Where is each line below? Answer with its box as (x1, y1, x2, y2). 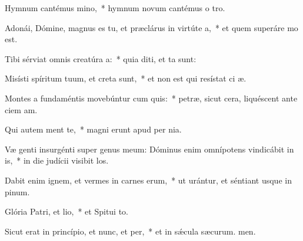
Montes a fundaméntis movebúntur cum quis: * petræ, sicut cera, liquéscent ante (5, 91, 298, 104)
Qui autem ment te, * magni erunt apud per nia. (5, 123, 182, 135)
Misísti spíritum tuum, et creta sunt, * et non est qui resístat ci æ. (5, 72, 247, 84)
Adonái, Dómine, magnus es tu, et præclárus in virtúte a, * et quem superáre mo (5, 21, 298, 33)
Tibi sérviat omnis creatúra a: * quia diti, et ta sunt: (5, 52, 197, 65)
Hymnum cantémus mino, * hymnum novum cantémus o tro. (5, 2, 225, 13)
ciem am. (5, 103, 38, 116)
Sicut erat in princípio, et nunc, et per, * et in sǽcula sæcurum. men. (5, 225, 256, 237)
